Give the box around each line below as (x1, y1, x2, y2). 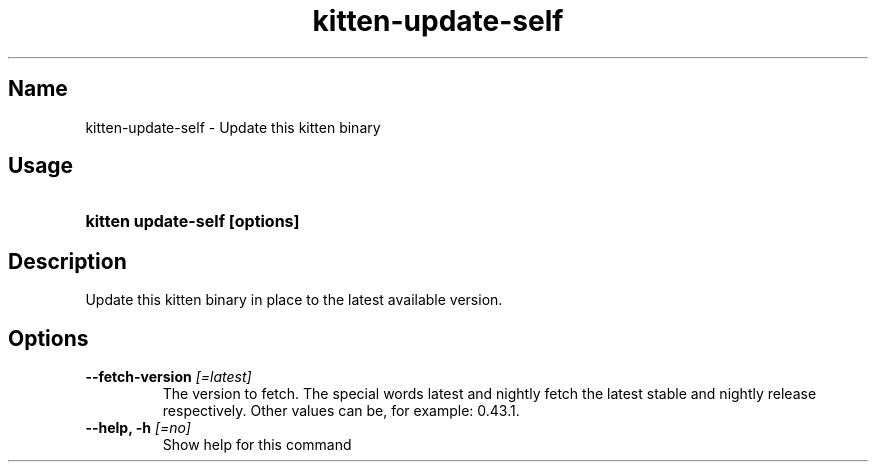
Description (8, 248, 127, 274)
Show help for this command (162, 436, 352, 454)
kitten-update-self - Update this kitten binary (85, 118, 381, 136)
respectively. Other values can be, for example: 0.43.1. (162, 402, 520, 420)
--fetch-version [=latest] (85, 368, 252, 386)
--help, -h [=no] (85, 419, 191, 437)
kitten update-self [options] (85, 211, 300, 232)
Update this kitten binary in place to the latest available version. (85, 291, 503, 309)
